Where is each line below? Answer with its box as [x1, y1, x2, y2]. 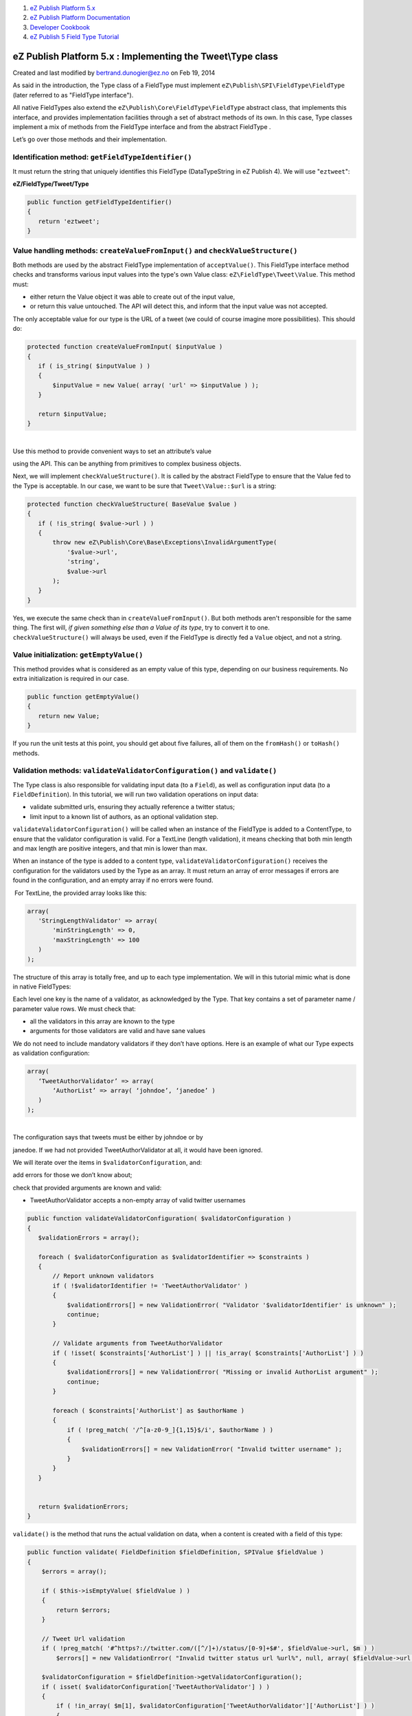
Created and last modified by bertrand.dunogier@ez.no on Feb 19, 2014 [12, 69, 216, 77]
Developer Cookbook [30, 23, 91, 31]
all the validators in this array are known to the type [30, 1017, 175, 1025]
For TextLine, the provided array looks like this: [14, 889, 147, 897]
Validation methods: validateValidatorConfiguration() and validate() [12, 766, 277, 776]
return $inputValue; [38, 410, 108, 418]
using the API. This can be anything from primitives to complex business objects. [12, 460, 242, 468]
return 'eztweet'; [38, 217, 100, 225]
